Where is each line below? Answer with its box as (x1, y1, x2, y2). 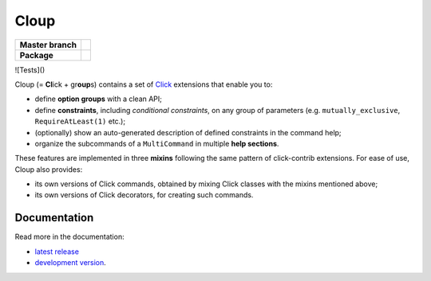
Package (19, 49, 53, 60)
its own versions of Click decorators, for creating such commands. (34, 190, 254, 200)
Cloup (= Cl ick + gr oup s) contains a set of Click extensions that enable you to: (14, 80, 273, 89)
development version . (34, 258, 107, 267)
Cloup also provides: (14, 164, 83, 174)
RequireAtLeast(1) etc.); (34, 116, 126, 127)
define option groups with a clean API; (34, 94, 163, 103)
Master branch (19, 39, 77, 50)
